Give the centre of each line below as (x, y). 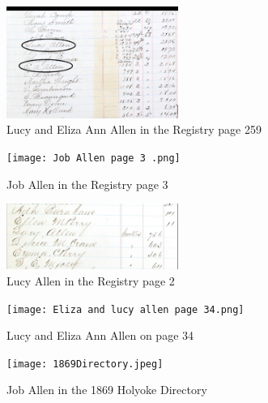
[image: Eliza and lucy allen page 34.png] (125, 309)
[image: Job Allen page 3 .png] (94, 158)
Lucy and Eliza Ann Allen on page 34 (100, 335)
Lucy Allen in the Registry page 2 (91, 280)
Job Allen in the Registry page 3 (87, 184)
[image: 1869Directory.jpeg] (85, 364)
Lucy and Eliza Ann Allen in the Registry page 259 (134, 129)
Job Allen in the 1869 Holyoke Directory (107, 390)
